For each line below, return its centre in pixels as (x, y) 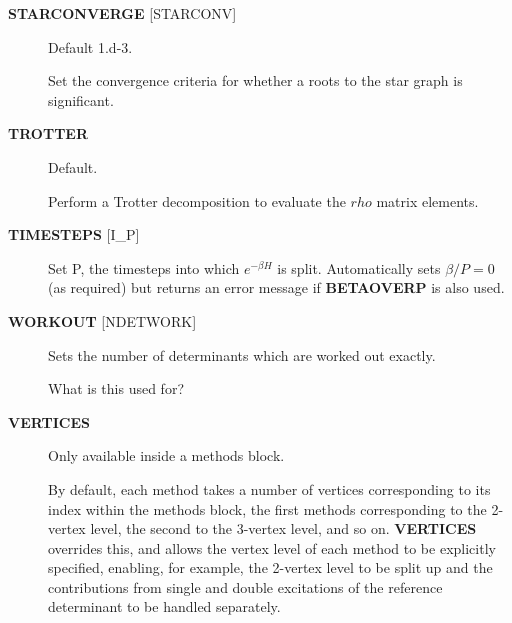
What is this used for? (116, 388)
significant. (81, 99)
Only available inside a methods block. (166, 455)
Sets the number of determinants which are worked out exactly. (242, 354)
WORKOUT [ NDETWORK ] (102, 320)
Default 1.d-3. (90, 46)
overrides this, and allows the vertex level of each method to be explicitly (272, 547)
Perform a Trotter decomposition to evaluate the (197, 200)
